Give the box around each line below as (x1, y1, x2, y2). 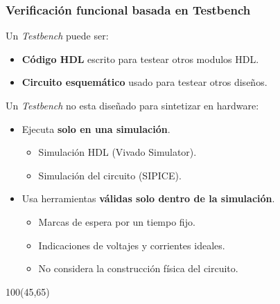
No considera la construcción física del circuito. (38, 261, 238, 276)
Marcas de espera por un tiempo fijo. (38, 214, 195, 229)
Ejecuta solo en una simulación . (21, 121, 170, 136)
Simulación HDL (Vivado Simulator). (38, 145, 197, 159)
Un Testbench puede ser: (6, 28, 109, 43)
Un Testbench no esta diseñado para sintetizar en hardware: (6, 98, 259, 112)
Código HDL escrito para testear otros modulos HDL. (21, 51, 259, 66)
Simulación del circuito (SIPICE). (38, 168, 182, 182)
